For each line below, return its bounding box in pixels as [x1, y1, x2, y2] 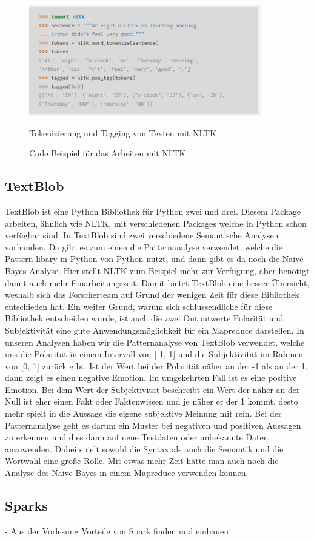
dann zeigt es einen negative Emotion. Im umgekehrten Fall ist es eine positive [5, 371, 297, 384]
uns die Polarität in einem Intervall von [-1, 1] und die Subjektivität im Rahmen [5, 348, 304, 360]
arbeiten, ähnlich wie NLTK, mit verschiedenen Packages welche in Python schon [5, 217, 307, 229]
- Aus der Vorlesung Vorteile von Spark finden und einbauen [5, 524, 229, 537]
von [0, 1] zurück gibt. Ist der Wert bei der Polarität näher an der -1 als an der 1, [5, 359, 308, 372]
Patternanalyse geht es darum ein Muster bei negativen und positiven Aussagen [5, 418, 301, 431]
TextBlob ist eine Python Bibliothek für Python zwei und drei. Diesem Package [5, 204, 301, 217]
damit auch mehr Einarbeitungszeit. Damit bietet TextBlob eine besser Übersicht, [5, 276, 310, 289]
